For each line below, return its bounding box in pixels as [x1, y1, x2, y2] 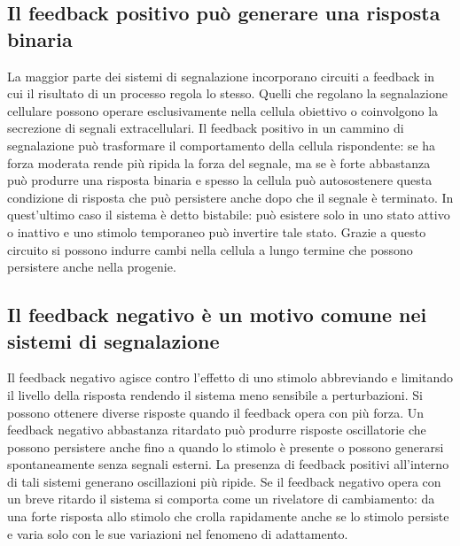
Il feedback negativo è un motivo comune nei [7, 301, 427, 328]
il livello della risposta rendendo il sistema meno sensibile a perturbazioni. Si [7, 385, 423, 404]
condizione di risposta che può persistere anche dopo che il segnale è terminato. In [7, 188, 454, 206]
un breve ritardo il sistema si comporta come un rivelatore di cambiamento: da [7, 489, 435, 508]
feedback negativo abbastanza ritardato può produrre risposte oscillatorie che [7, 420, 426, 439]
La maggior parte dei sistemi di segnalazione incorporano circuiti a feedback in [7, 66, 435, 85]
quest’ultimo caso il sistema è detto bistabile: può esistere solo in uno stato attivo [7, 205, 450, 224]
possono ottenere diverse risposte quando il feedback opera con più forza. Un [7, 403, 424, 421]
